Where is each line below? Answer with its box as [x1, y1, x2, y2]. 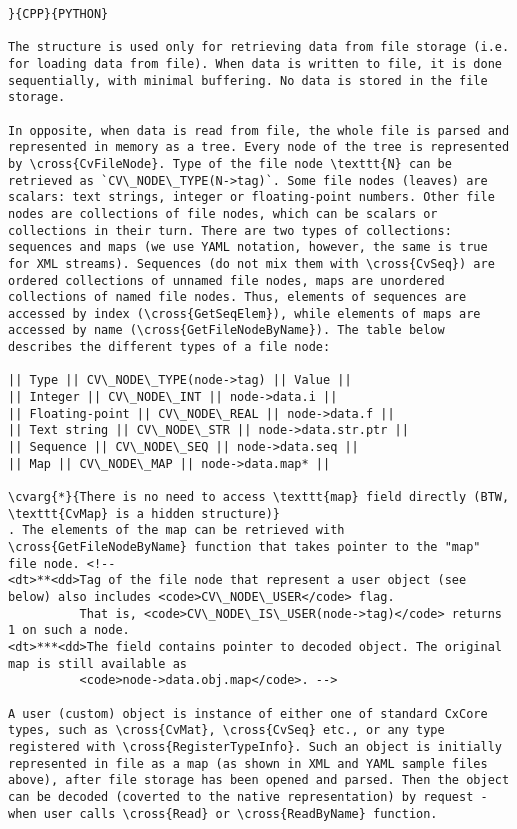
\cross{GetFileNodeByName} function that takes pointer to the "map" [8, 540, 481, 554]
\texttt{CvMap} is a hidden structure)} [8, 506, 281, 521]
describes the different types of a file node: [8, 340, 331, 355]
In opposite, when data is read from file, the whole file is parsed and [8, 123, 510, 138]
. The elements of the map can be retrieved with [8, 523, 345, 538]
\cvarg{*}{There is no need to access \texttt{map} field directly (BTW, [8, 490, 510, 505]
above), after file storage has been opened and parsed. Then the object [8, 773, 510, 788]
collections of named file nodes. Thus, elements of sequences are [8, 290, 467, 305]
